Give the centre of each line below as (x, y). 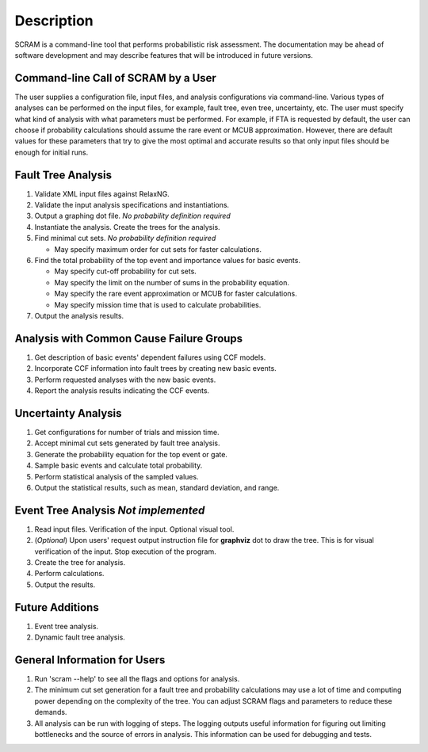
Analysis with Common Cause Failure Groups (129, 338)
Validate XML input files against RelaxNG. (102, 193)
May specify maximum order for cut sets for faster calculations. (158, 249)
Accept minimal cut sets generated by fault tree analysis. (127, 443)
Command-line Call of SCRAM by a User (116, 78)
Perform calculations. (69, 574)
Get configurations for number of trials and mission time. (127, 432)
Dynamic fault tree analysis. (80, 637)
